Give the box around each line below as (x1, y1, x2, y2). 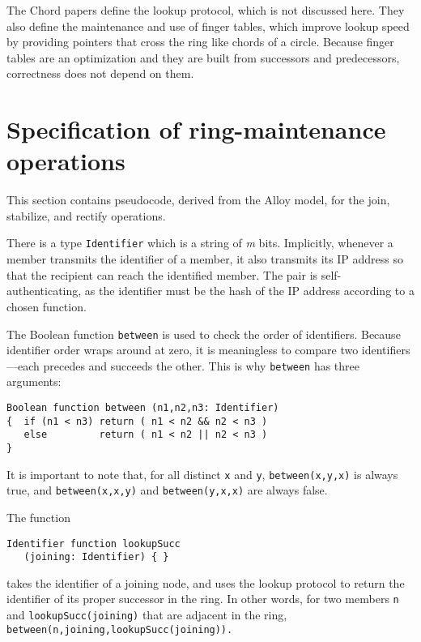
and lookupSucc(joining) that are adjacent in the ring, (6, 606, 287, 623)
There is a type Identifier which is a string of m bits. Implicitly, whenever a (6, 234, 393, 251)
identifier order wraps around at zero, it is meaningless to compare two (6, 341, 359, 358)
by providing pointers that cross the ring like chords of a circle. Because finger (6, 33, 394, 50)
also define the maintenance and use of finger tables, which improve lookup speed (6, 17, 410, 34)
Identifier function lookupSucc (6, 537, 181, 550)
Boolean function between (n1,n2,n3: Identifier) (6, 402, 279, 413)
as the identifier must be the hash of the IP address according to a (84, 282, 415, 299)
